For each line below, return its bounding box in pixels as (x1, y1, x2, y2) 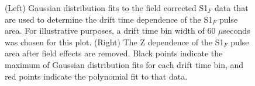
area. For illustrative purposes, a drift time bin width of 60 (5, 24, 216, 37)
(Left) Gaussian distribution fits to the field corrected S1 (5, 2, 208, 13)
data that (215, 2, 249, 13)
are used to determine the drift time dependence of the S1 (5, 13, 213, 25)
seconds (223, 24, 250, 37)
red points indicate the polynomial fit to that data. (5, 70, 188, 82)
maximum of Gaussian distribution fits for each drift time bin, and (5, 58, 244, 70)
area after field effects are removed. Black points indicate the (5, 47, 223, 59)
